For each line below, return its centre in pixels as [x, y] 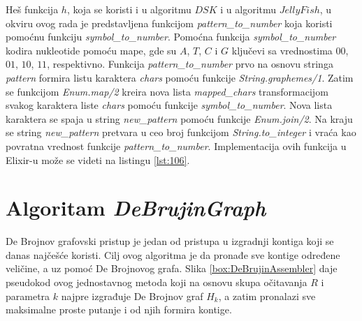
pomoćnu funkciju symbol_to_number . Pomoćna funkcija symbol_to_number [171, 37]
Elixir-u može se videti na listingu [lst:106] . [98, 159]
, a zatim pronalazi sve [267, 296]
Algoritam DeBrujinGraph [136, 208]
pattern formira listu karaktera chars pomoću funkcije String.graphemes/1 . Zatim [180, 77]
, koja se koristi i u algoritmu [129, 9]
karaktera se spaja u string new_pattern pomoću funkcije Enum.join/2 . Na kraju [179, 118]
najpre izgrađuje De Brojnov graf [132, 296]
